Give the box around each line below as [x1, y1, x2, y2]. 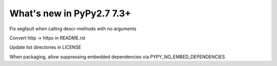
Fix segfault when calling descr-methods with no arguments [9, 26, 137, 32]
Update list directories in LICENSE [9, 44, 82, 51]
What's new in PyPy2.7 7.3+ [9, 8, 131, 19]
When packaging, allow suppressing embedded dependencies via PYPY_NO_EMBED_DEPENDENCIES [9, 54, 225, 60]
